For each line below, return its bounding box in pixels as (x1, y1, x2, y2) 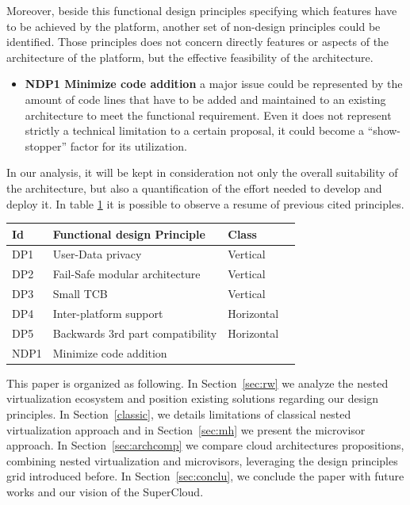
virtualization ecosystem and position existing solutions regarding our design (6, 390, 378, 407)
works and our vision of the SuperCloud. (6, 483, 204, 499)
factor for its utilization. (70, 137, 187, 154)
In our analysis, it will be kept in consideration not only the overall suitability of (6, 164, 398, 181)
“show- (367, 122, 401, 139)
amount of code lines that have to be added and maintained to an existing (25, 90, 386, 107)
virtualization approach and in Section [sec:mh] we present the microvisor (6, 421, 366, 438)
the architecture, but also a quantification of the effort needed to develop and (6, 179, 382, 196)
